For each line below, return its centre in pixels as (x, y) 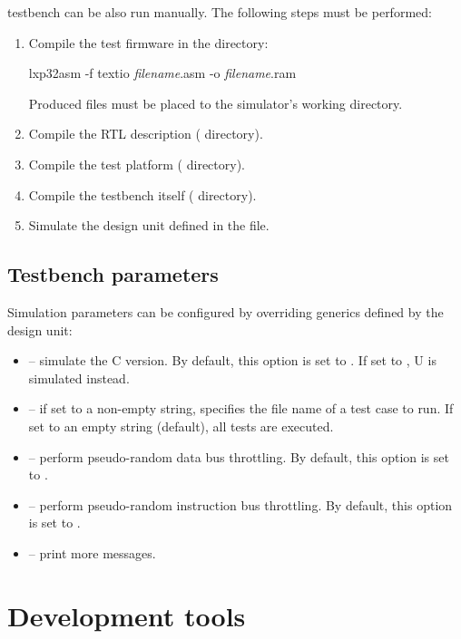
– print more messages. (92, 552)
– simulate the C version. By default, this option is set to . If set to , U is (232, 360)
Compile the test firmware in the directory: (148, 42)
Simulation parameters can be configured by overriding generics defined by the (226, 311)
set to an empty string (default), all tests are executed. (181, 426)
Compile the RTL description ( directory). (146, 134)
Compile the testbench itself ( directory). (142, 194)
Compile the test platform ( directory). (137, 164)
